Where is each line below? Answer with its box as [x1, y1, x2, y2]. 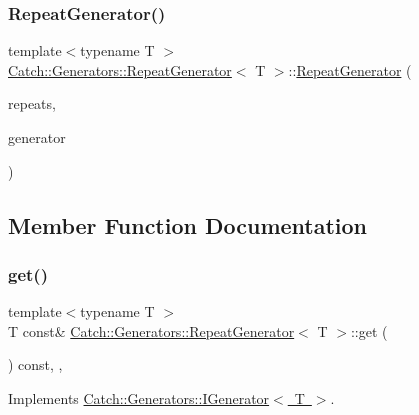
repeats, [8, 93, 56, 114]
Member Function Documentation [8, 209, 368, 240]
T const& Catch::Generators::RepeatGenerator [8, 320, 295, 341]
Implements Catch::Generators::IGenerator [8, 387, 270, 408]
